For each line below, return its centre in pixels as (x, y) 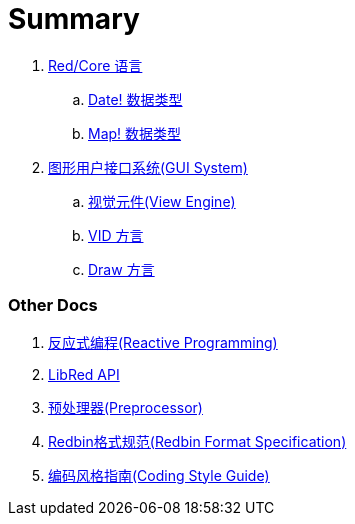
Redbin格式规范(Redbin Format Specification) (197, 441)
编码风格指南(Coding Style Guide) (159, 475)
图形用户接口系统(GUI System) (148, 167)
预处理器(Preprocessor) (125, 407)
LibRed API (84, 374)
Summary (74, 19)
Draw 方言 (121, 269)
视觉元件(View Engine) (162, 201)
